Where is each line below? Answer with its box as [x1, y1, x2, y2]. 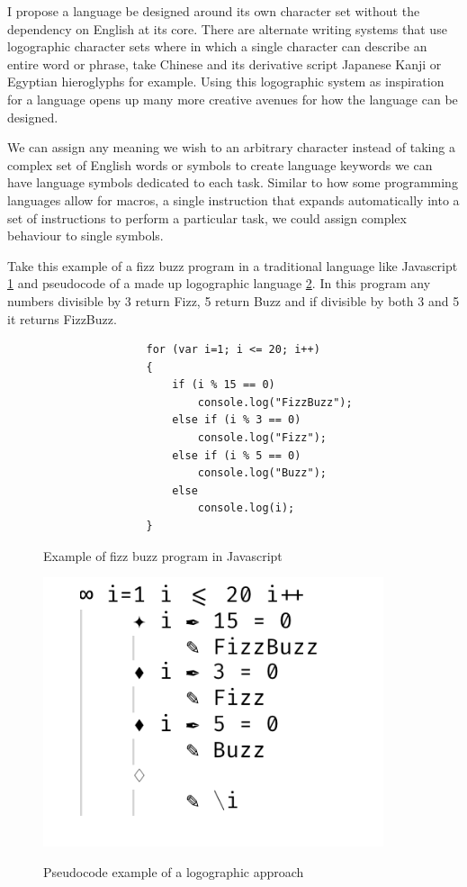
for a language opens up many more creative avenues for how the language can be [7, 89, 458, 108]
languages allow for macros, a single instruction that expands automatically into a [7, 190, 460, 209]
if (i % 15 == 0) [172, 378, 275, 392]
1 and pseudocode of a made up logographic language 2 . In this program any [7, 274, 431, 293]
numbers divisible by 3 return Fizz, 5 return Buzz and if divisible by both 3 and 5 [7, 291, 460, 310]
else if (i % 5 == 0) [172, 448, 301, 462]
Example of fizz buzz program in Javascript [43, 546, 283, 565]
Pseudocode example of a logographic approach [43, 863, 304, 882]
